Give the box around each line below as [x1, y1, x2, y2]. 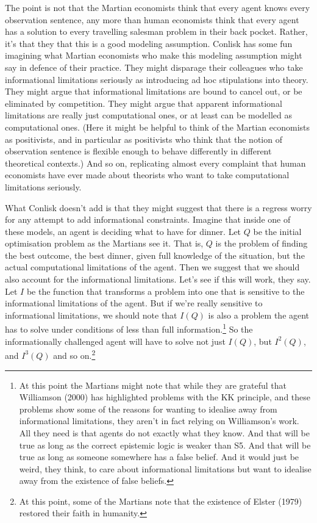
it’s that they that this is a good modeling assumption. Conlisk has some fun [5, 37, 293, 49]
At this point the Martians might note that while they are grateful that [19, 378, 287, 391]
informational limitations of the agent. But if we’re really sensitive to [5, 297, 263, 309]
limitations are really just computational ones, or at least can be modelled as [5, 109, 293, 121]
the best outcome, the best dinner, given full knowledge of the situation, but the [5, 248, 305, 261]
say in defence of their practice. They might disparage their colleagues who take [5, 60, 303, 73]
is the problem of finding [215, 237, 308, 250]
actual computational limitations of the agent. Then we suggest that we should [5, 261, 300, 273]
